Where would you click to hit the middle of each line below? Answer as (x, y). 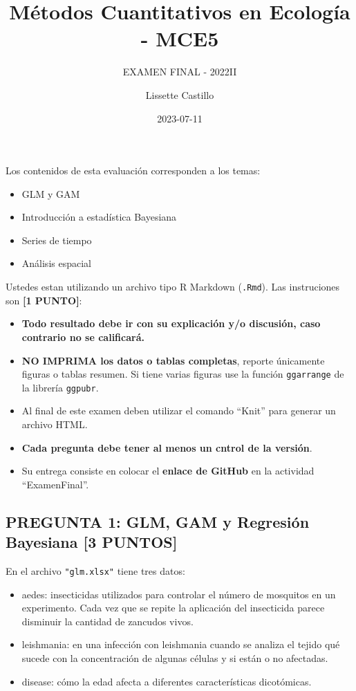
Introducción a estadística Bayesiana (99, 217)
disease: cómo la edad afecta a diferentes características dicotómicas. (167, 681)
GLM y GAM (51, 193)
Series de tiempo (57, 240)
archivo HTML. (55, 424)
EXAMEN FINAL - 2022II (180, 72)
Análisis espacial (56, 263)
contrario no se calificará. (83, 337)
